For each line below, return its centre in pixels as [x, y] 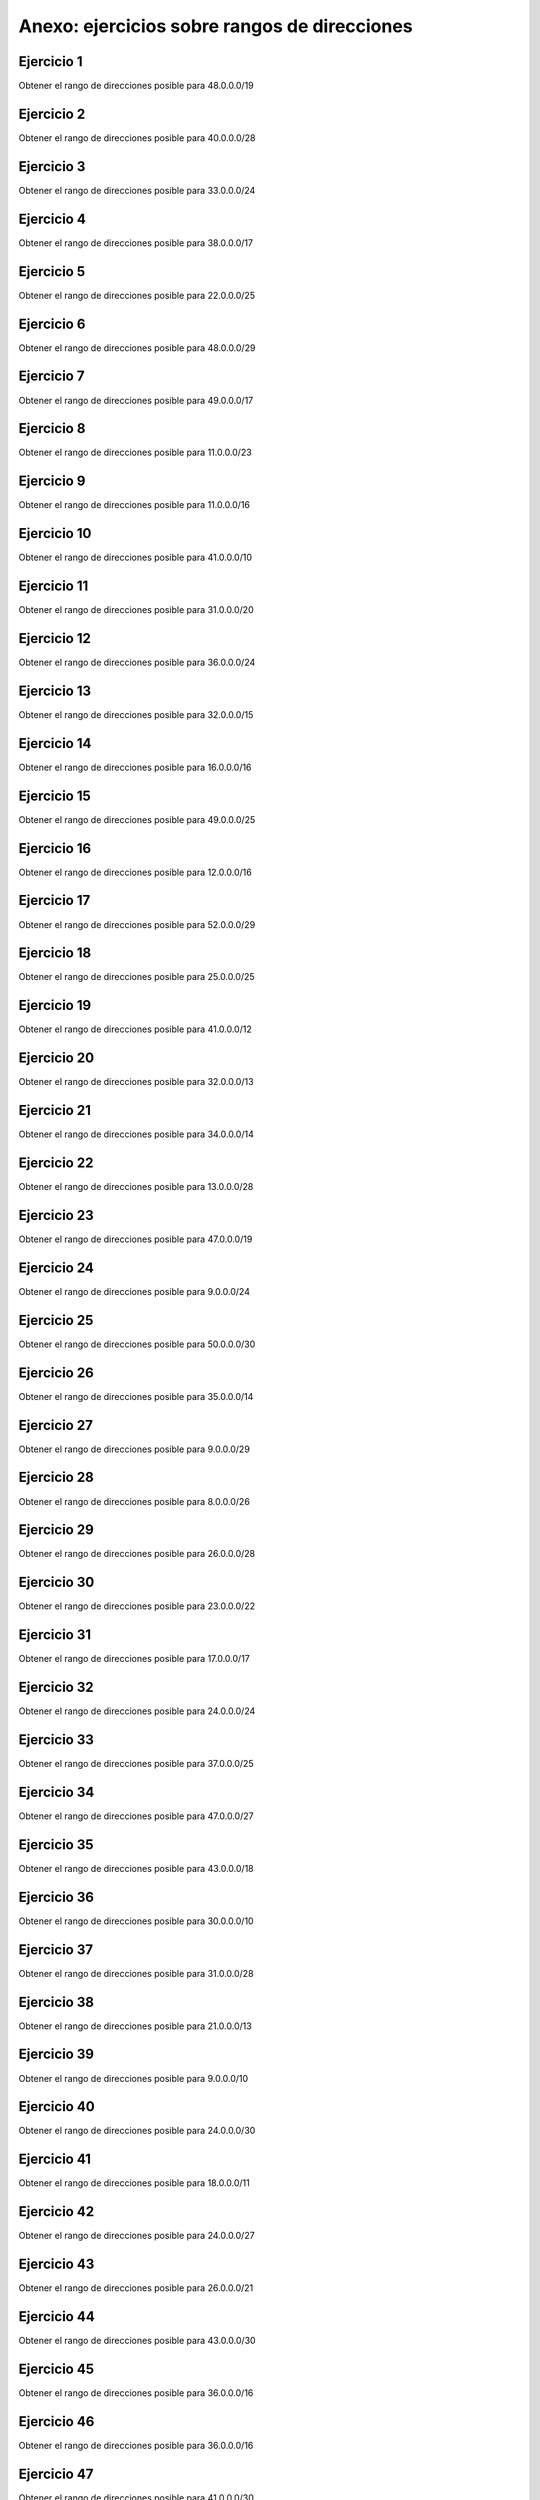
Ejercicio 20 [56, 1058]
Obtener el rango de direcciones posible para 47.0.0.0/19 [135, 1239]
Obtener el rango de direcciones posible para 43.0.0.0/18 [136, 1868]
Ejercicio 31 [55, 1635]
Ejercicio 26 [56, 1372]
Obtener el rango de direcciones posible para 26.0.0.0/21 [136, 2288]
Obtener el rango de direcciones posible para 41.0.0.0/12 [135, 1029]
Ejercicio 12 [55, 638]
